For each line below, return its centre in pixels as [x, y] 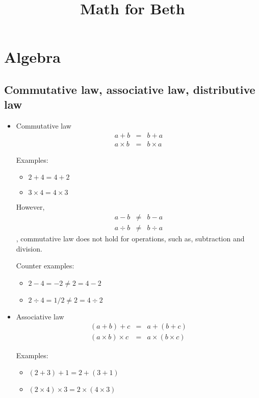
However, [30, 207]
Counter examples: [45, 266]
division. [29, 248]
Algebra [32, 57]
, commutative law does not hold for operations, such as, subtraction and [130, 239]
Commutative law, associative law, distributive [130, 89]
